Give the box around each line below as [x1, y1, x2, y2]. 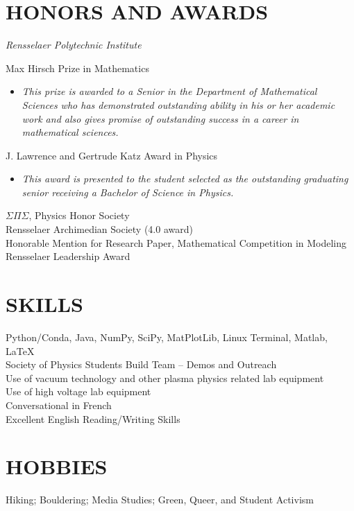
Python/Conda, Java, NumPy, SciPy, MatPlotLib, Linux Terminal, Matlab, [6, 329, 328, 344]
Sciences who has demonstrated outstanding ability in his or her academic [22, 97, 335, 112]
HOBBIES [6, 452, 108, 480]
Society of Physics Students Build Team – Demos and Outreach [6, 357, 277, 372]
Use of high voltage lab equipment [6, 384, 151, 399]
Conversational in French [6, 397, 112, 412]
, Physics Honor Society [28, 208, 130, 223]
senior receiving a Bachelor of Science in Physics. [22, 184, 234, 199]
